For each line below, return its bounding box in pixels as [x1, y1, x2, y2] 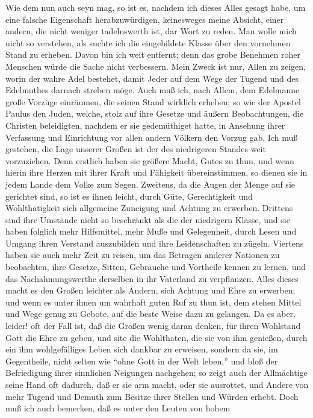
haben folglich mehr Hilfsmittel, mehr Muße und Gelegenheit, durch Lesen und [5, 225, 297, 238]
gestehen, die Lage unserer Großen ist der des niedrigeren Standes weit [5, 143, 266, 155]
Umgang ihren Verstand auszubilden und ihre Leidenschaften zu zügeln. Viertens [5, 236, 304, 249]
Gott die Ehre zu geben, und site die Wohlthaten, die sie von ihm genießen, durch [5, 331, 308, 343]
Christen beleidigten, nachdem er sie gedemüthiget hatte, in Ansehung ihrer [5, 118, 285, 131]
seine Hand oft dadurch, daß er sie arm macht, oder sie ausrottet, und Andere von [5, 378, 309, 390]
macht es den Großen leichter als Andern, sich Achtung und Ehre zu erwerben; [5, 284, 296, 297]
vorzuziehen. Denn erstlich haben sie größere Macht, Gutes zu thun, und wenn [5, 154, 294, 167]
